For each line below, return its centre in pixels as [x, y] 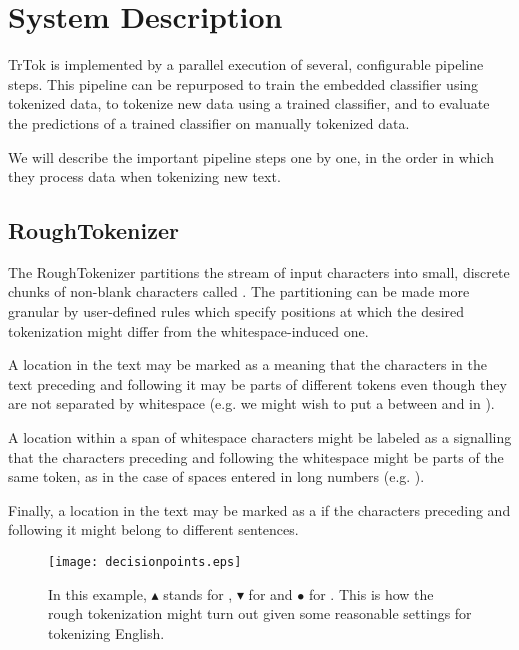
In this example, [97, 593]
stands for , [198, 593]
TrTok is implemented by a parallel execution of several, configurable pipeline [246, 64]
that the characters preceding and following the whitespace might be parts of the [256, 456]
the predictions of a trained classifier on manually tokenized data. [209, 122]
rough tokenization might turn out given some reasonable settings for [260, 613]
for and [270, 593]
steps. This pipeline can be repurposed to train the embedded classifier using [243, 83]
